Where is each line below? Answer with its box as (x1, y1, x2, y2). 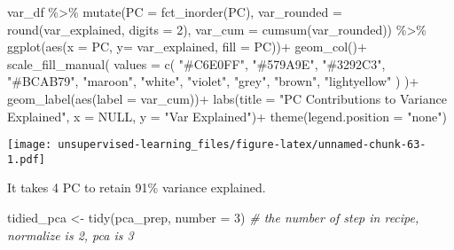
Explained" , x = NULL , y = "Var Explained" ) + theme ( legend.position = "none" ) (7, 106, 447, 125)
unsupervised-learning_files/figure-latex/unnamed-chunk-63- (58, 138, 427, 152)
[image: (7, 138, 52, 152)
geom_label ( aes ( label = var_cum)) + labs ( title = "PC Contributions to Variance (7, 89, 447, 107)
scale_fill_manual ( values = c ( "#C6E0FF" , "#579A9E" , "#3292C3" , (7, 54, 386, 73)
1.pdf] (7, 152, 45, 166)
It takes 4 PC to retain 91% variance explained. (7, 178, 266, 197)
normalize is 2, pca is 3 (7, 225, 134, 244)
